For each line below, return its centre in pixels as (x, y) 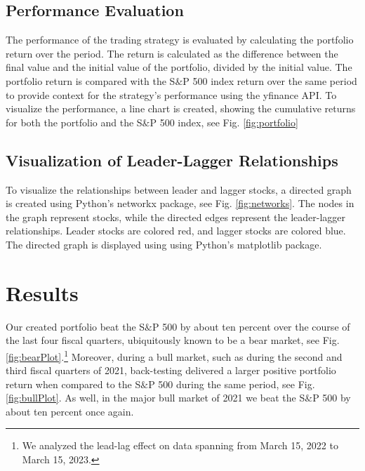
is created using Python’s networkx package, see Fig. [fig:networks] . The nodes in (180, 203)
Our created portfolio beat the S (75, 326)
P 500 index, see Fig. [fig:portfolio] (224, 122)
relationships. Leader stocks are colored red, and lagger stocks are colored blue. (176, 231)
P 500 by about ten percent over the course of (251, 326)
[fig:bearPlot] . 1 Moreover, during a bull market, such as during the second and (174, 355)
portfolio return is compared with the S (91, 80)
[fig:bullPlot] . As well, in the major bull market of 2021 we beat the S (155, 398)
